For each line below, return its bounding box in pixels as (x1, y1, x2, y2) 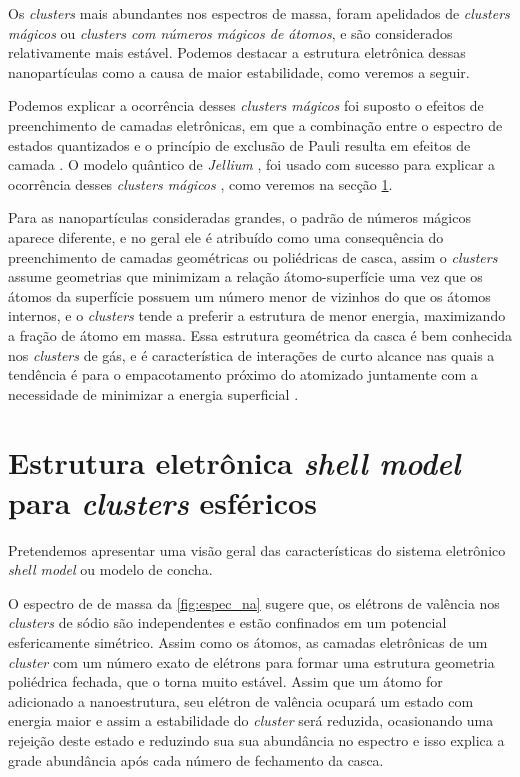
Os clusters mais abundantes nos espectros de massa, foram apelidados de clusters (8, 3, 510, 23)
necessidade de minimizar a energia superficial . (8, 383, 299, 404)
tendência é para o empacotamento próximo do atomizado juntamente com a (8, 364, 478, 385)
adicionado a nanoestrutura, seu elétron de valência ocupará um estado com (8, 690, 474, 711)
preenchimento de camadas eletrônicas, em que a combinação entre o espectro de (8, 114, 503, 135)
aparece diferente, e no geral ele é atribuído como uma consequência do (8, 226, 444, 247)
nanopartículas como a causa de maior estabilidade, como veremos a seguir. (8, 61, 470, 82)
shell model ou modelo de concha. (8, 559, 213, 580)
